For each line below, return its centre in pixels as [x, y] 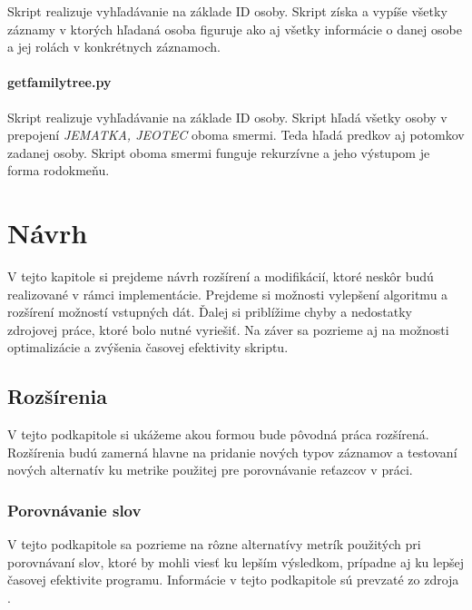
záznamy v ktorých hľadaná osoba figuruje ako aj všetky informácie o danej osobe [235, 29]
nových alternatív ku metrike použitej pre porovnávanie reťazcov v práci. [210, 470]
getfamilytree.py [59, 82]
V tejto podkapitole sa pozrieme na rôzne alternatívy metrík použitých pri [214, 544]
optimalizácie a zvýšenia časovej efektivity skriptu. [148, 347]
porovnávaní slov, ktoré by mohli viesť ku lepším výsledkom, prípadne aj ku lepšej [236, 561]
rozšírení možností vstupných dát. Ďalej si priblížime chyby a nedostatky [210, 312]
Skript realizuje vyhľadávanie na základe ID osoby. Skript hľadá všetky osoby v [227, 117]
